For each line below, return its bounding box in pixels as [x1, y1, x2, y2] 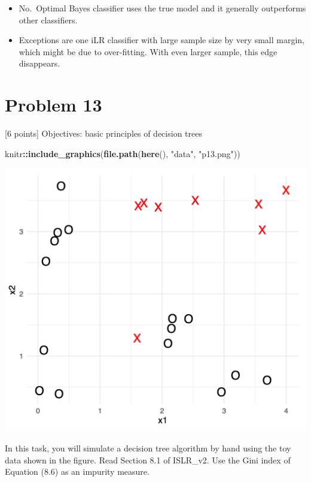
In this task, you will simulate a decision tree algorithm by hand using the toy [5, 441, 291, 454]
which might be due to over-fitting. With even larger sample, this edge [19, 45, 278, 58]
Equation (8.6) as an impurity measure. [5, 465, 150, 478]
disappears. [19, 57, 60, 70]
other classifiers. [19, 13, 78, 26]
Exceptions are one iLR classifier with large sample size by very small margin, [19, 34, 304, 46]
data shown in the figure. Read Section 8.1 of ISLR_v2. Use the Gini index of [5, 453, 291, 466]
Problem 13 [5, 92, 102, 117]
